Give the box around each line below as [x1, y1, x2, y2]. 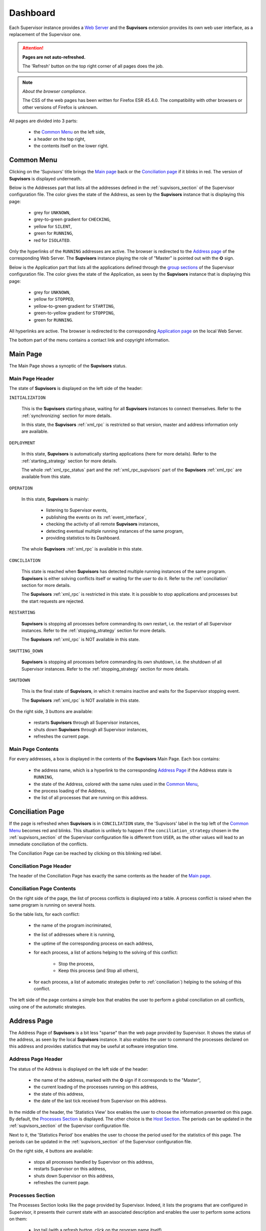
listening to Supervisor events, [46, 507, 108, 513]
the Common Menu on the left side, [33, 129, 105, 135]
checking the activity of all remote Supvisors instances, [46, 521, 160, 527]
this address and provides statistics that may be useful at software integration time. [9, 1043, 178, 1049]
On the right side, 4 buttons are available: [9, 1148, 93, 1154]
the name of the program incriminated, [33, 922, 112, 928]
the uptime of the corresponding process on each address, [33, 940, 154, 946]
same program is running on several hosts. [9, 902, 96, 908]
